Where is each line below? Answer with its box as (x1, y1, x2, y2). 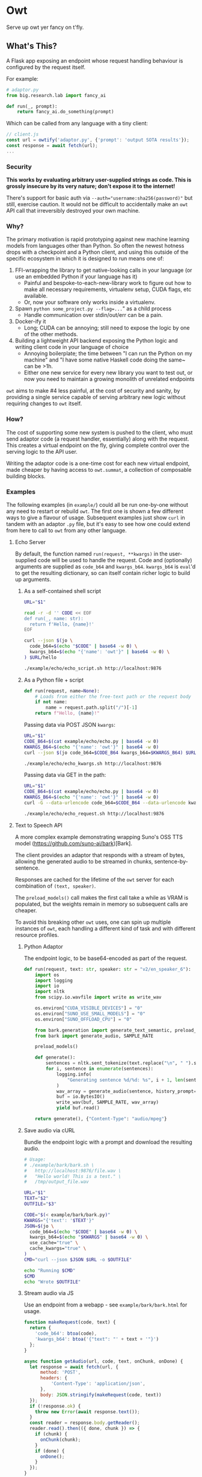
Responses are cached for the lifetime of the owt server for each (14, 876, 174, 883)
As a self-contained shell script (23, 587, 101, 594)
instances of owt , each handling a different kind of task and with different (14, 924, 196, 932)
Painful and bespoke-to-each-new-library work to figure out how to (23, 280, 192, 287)
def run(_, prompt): (6, 103, 58, 109)
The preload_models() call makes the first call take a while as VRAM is (14, 894, 189, 901)
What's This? (6, 41, 57, 51)
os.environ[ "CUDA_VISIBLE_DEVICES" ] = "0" (35, 1005, 143, 1011)
